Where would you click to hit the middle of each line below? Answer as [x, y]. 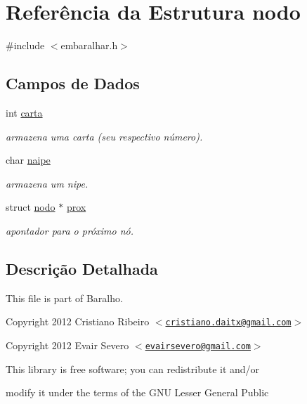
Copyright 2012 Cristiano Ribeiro [78, 321]
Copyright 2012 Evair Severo [67, 345]
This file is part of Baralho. [64, 298]
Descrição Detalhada [82, 268]
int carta [24, 112]
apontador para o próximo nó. [70, 230]
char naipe [28, 160]
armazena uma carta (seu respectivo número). [104, 136]
